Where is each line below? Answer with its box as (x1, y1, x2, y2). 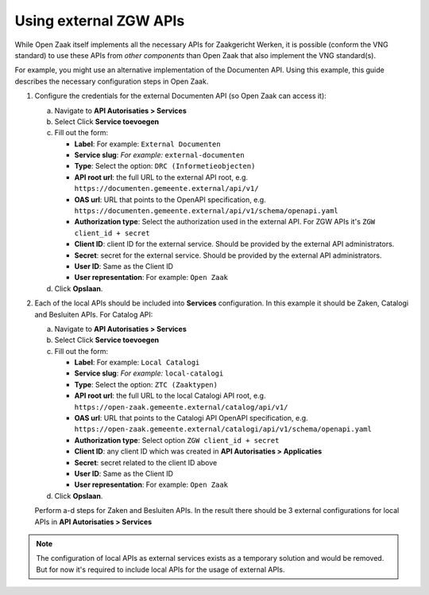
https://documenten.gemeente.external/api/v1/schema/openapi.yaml (74, 207, 339, 216)
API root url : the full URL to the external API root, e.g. (74, 172, 249, 182)
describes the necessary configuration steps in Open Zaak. (14, 76, 209, 86)
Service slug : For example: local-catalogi (74, 368, 224, 378)
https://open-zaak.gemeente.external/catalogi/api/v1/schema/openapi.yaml (74, 425, 373, 434)
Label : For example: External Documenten (74, 139, 222, 149)
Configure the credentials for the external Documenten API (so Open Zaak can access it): (34, 91, 327, 101)
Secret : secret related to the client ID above (74, 457, 218, 467)
